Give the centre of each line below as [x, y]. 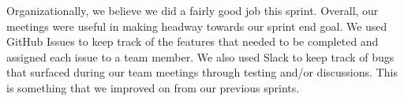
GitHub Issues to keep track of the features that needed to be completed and [193, 41]
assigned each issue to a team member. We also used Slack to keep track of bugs [200, 56]
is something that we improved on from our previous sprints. [153, 87]
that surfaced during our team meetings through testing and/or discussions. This [202, 72]
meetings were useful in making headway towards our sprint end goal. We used [197, 26]
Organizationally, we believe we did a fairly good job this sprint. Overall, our [193, 10]
